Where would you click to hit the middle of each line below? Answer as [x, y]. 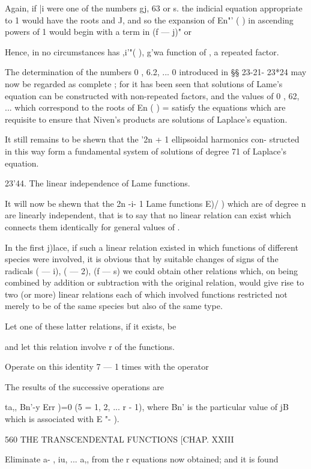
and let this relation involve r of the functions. [90, 346]
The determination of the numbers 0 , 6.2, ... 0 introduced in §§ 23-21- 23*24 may [156, 72]
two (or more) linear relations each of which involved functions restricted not [146, 294]
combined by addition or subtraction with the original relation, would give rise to [155, 282]
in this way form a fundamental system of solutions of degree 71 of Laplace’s [146, 151]
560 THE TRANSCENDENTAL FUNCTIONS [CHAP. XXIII [119, 439]
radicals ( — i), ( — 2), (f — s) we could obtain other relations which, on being [152, 270]
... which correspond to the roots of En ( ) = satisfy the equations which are [145, 107]
